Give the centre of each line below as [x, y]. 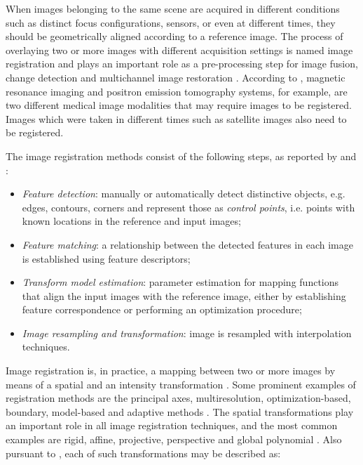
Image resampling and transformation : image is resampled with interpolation [187, 333]
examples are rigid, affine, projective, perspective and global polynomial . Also [174, 439]
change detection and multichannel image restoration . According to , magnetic [176, 77]
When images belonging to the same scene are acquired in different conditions [173, 8]
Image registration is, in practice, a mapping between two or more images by [171, 371]
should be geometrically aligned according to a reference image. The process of [174, 36]
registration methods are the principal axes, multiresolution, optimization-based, [178, 398]
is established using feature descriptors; [106, 258]
